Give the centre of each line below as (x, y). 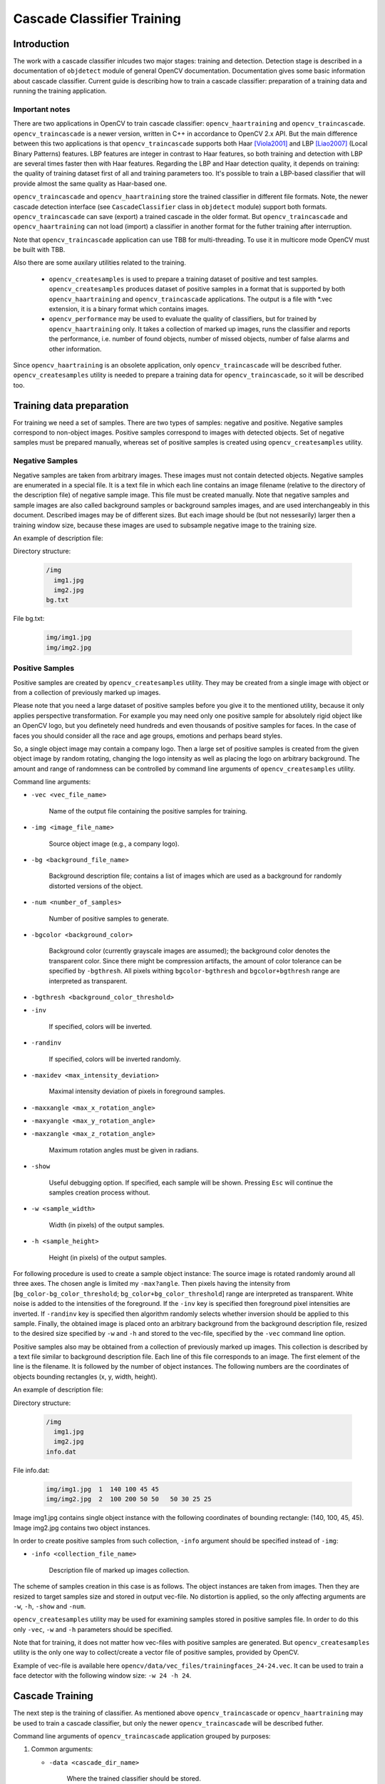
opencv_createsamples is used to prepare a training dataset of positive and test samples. (184, 279)
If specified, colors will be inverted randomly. (115, 1059)
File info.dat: (31, 1470)
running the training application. (60, 91)
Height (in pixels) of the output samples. (108, 1257)
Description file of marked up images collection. (119, 1570)
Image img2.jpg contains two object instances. (82, 1528)
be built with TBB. (39, 250)
